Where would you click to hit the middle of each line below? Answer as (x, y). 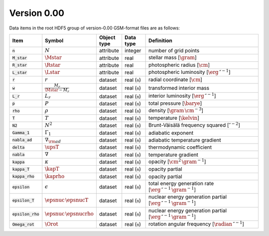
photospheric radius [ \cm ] (179, 65)
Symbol (54, 40)
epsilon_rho (26, 214)
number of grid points (174, 51)
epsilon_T (23, 200)
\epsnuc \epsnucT (67, 200)
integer (133, 51)
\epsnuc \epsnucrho (69, 214)
